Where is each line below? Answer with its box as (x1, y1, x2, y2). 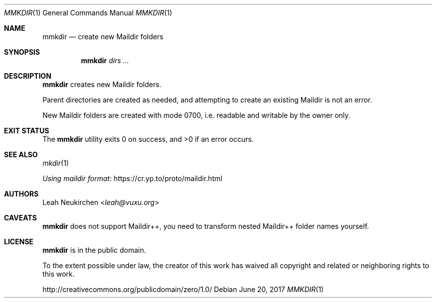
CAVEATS (4, 213, 37, 222)
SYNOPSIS (4, 48, 40, 56)
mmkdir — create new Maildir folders (42, 32, 164, 41)
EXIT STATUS (4, 126, 49, 135)
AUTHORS (4, 190, 39, 198)
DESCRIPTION (4, 72, 52, 80)
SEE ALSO (4, 150, 38, 159)
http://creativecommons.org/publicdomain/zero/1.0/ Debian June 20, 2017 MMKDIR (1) (42, 285, 324, 294)
